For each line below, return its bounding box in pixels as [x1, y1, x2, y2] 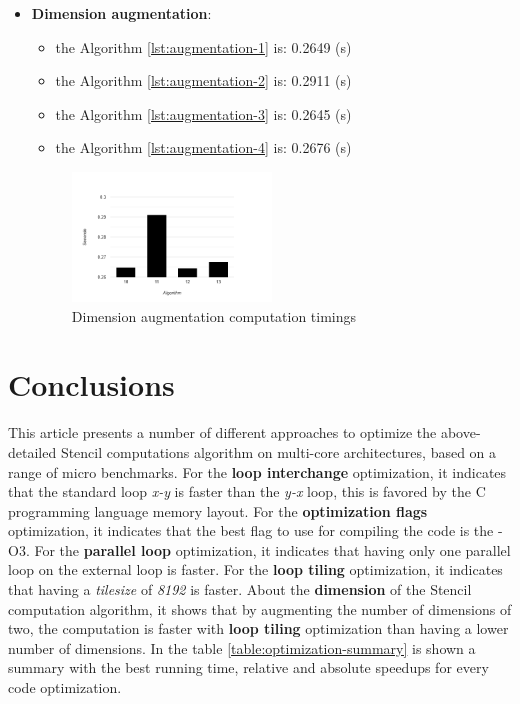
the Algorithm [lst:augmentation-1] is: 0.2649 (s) [55, 36, 352, 57]
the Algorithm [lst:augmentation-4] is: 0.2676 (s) [55, 137, 352, 158]
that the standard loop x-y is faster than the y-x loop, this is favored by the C [8, 481, 486, 502]
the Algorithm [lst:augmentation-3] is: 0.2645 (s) [55, 103, 352, 124]
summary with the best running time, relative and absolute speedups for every [8, 657, 489, 678]
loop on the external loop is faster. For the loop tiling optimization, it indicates [8, 559, 503, 580]
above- [440, 422, 481, 443]
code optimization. [8, 677, 122, 698]
